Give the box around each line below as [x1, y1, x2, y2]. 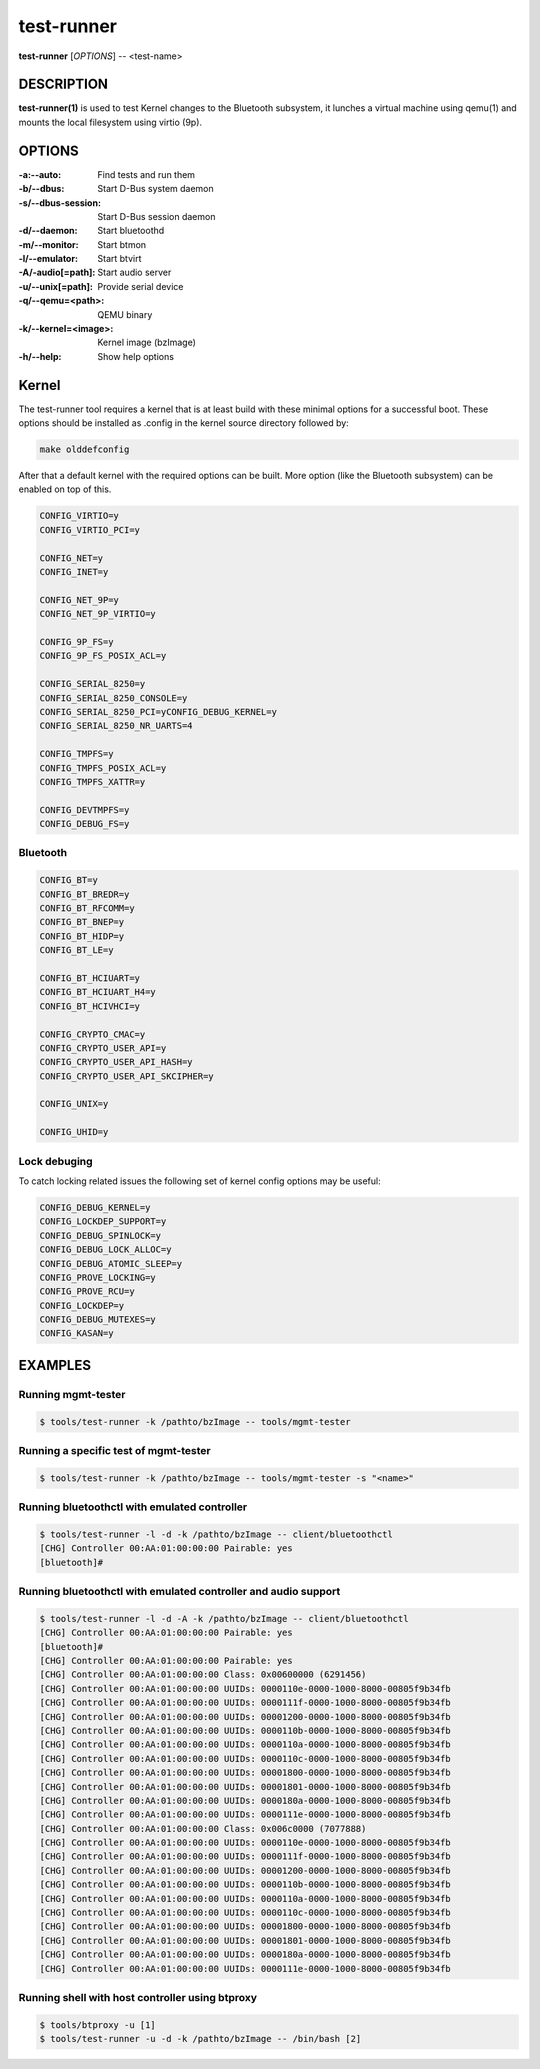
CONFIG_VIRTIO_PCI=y [39, 524, 140, 535]
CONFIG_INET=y [39, 566, 109, 578]
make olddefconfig [39, 444, 130, 455]
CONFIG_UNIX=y [39, 1098, 109, 1110]
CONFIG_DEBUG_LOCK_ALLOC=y [39, 1244, 172, 1255]
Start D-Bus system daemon [97, 183, 214, 195]
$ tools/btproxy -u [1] [39, 2019, 157, 2030]
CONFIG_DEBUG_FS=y [39, 818, 130, 830]
